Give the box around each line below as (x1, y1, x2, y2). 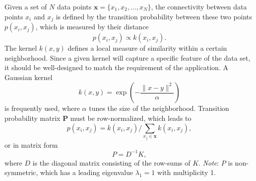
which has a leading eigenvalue (40, 167, 133, 178)
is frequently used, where (4, 103, 80, 113)
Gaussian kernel (4, 72, 53, 82)
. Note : (198, 157, 219, 168)
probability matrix (4, 113, 61, 123)
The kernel (4, 43, 37, 53)
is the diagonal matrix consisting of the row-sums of (32, 157, 191, 168)
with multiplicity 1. (157, 167, 216, 178)
